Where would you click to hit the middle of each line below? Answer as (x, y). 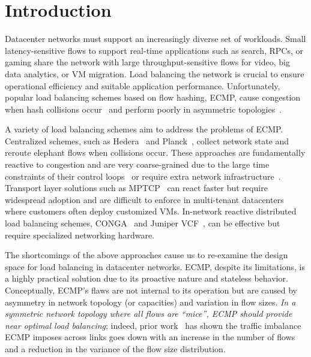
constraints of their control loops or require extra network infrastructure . (143, 176)
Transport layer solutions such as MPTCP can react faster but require (136, 188)
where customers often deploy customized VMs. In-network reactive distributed (151, 211)
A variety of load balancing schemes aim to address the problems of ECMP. (144, 129)
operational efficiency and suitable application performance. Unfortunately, (143, 85)
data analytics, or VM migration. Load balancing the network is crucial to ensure (155, 73)
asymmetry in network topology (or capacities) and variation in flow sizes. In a (150, 302)
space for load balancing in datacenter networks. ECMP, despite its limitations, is (155, 266)
